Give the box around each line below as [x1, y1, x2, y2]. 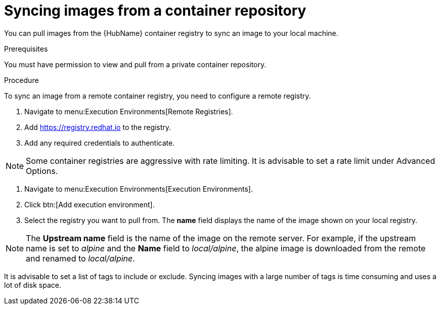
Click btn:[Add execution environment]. [24, 200, 155, 209]
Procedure [4, 75, 39, 84]
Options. [26, 165, 58, 176]
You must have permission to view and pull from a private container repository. [4, 60, 267, 69]
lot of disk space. [4, 280, 61, 289]
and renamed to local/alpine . [26, 253, 135, 263]
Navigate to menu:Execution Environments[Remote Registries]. [24, 107, 233, 116]
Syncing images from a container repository [4, 2, 306, 19]
